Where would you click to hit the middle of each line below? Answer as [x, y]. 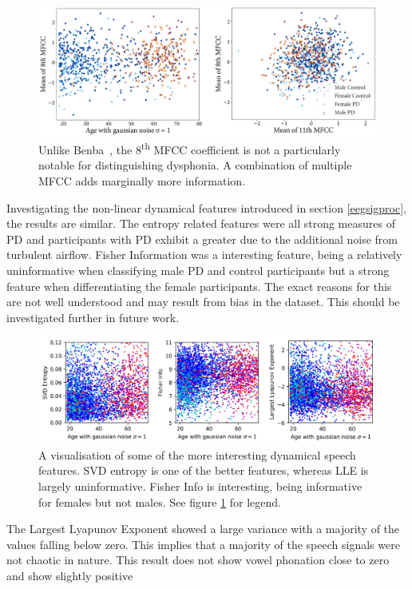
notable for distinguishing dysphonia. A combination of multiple [195, 165]
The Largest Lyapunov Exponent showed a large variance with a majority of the [203, 529]
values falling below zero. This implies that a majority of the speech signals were [203, 544]
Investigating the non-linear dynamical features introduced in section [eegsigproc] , [207, 207]
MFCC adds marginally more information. [142, 181]
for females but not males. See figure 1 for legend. [160, 501]
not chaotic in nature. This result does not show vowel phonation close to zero [198, 560]
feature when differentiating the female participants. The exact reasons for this [199, 286]
